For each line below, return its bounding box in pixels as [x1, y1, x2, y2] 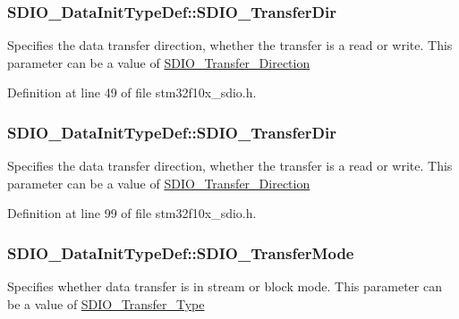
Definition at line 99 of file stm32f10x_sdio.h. [7, 204, 257, 222]
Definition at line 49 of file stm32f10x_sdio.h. [7, 83, 257, 102]
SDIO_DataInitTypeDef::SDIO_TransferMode [7, 241, 354, 264]
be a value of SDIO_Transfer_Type [7, 294, 205, 313]
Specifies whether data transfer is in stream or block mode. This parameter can [7, 277, 442, 296]
